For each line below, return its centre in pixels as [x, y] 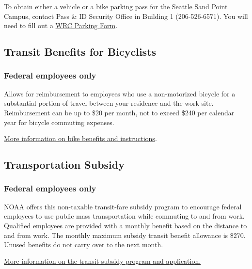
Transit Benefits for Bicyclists [80, 52]
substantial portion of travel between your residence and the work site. [109, 103]
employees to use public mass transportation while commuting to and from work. [124, 216]
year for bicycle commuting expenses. [59, 122]
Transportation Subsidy [64, 165]
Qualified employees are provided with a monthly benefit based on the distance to [126, 225]
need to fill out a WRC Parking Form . [61, 25]
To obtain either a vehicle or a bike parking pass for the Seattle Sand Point [116, 6]
